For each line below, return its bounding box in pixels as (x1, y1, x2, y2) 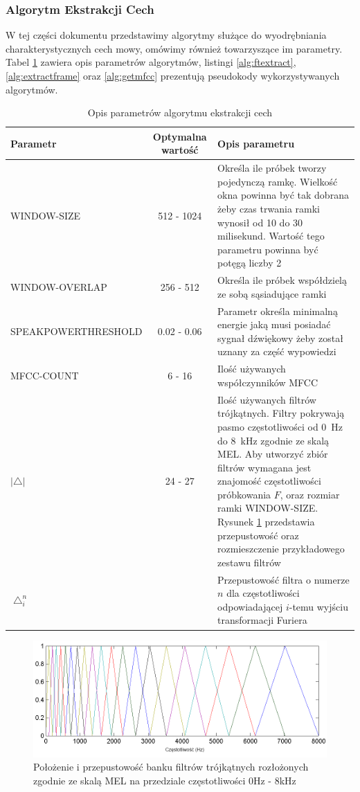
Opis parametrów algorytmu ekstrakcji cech (87, 105, 273, 120)
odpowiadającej (217, 599, 283, 613)
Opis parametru (217, 136, 295, 150)
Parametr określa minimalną (217, 303, 338, 318)
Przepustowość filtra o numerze (217, 572, 350, 586)
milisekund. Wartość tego (217, 228, 325, 243)
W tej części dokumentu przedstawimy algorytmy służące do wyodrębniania (6, 28, 327, 42)
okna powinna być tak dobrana (217, 188, 349, 202)
